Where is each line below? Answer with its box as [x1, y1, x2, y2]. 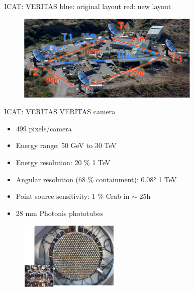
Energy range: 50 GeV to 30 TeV [16, 140, 117, 151]
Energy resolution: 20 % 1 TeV [16, 157, 111, 167]
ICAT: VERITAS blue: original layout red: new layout [4, 1, 171, 11]
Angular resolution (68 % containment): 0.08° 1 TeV [16, 174, 177, 184]
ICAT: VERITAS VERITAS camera [4, 106, 116, 117]
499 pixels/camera [16, 123, 72, 133]
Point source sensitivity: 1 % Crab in [16, 191, 130, 201]
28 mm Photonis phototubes [16, 207, 104, 218]
